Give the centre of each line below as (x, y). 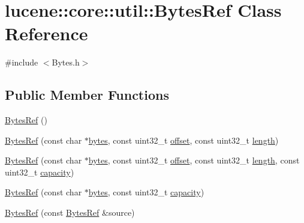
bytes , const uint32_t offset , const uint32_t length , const (194, 160)
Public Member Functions (87, 95)
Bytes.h (66, 62)
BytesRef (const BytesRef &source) (70, 212)
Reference (46, 33)
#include (22, 62)
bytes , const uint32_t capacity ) (146, 192)
